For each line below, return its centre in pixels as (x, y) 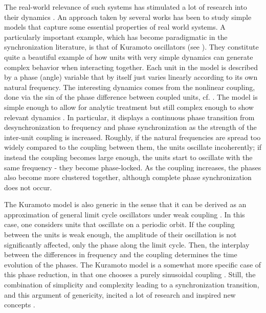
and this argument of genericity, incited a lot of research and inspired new (120, 294)
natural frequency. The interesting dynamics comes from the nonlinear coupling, (130, 87)
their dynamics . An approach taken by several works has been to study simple (128, 17)
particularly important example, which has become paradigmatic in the (116, 37)
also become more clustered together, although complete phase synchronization (128, 177)
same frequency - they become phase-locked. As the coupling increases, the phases (133, 167)
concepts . (20, 305)
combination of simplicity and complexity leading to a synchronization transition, (132, 285)
